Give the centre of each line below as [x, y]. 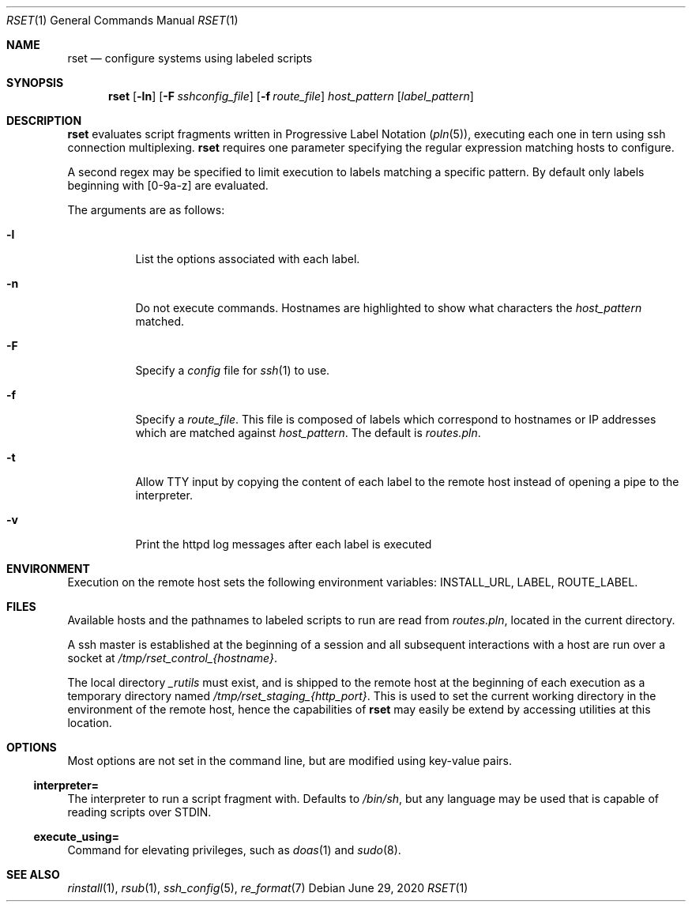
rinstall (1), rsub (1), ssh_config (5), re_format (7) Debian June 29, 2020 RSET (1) [268, 888]
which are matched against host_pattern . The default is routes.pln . [308, 433]
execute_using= [76, 836]
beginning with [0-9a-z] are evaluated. [168, 185]
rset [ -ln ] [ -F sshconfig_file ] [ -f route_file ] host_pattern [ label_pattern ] [291, 96]
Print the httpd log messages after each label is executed [284, 544]
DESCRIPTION [44, 121]
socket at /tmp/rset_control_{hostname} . [173, 658]
